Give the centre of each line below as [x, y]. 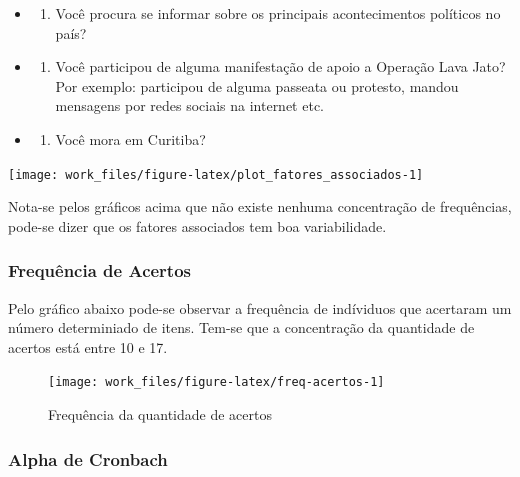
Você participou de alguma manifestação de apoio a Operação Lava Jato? [280, 66]
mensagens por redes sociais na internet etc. [190, 105]
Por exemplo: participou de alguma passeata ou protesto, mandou [257, 85]
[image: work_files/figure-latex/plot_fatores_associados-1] [216, 174]
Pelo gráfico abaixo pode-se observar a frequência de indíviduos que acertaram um [260, 307]
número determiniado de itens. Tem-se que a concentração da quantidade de [241, 327]
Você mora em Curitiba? [130, 138]
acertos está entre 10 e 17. [88, 346]
